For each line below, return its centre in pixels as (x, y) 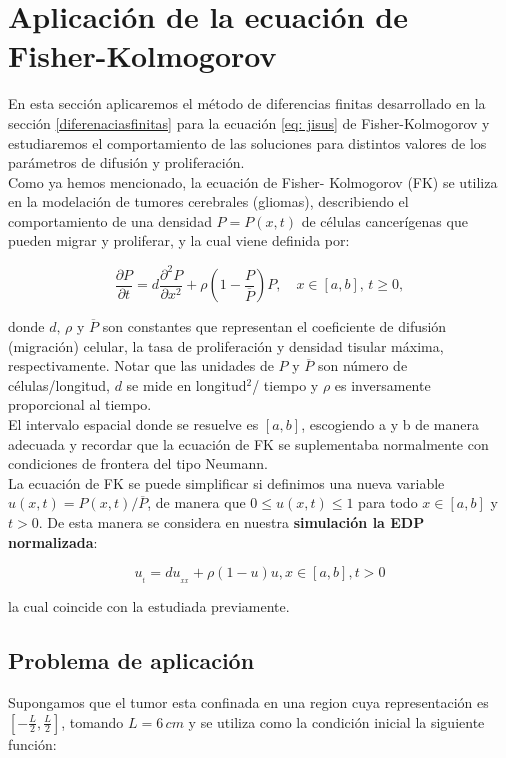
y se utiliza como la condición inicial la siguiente (336, 721)
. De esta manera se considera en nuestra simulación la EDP (231, 521)
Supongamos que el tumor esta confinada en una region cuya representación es (248, 702)
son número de (362, 365)
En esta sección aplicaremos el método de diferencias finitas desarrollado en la (247, 103)
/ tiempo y (285, 384)
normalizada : (53, 541)
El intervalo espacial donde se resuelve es (133, 424)
